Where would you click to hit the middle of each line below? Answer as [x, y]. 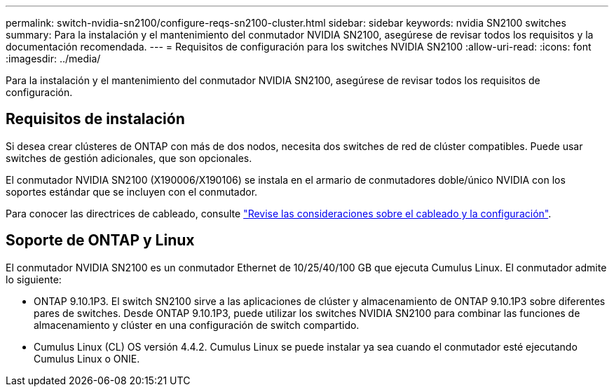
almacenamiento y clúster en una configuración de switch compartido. [197, 325]
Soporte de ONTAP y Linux [100, 241]
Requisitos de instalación [95, 119]
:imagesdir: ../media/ [53, 59]
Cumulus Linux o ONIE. [87, 358]
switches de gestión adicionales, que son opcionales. [129, 158]
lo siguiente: [34, 279]
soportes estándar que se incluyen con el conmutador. [132, 191]
